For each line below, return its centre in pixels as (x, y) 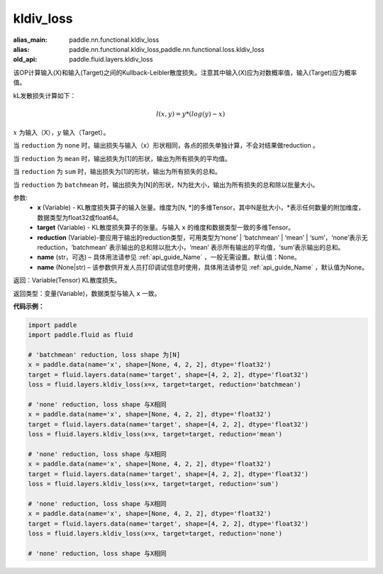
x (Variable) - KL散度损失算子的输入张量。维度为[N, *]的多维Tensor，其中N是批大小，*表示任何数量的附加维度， (201, 208)
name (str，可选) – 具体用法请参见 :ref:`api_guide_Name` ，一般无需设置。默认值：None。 (169, 257)
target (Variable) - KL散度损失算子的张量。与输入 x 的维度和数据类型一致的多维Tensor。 (166, 228)
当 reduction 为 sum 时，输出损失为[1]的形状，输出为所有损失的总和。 (117, 172)
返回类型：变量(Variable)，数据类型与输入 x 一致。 (87, 293)
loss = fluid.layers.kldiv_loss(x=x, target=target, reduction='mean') (155, 434)
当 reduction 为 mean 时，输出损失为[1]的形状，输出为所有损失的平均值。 (122, 158)
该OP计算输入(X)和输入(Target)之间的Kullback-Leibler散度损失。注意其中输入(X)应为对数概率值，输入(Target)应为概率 (185, 72)
